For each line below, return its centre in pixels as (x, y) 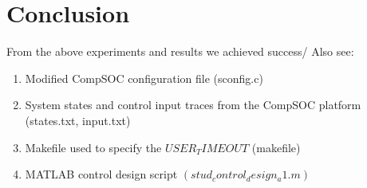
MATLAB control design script (101, 174)
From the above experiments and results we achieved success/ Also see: (180, 51)
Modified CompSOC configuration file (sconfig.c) (144, 78)
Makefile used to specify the (93, 147)
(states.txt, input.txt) (78, 120)
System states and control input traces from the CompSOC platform (193, 105)
